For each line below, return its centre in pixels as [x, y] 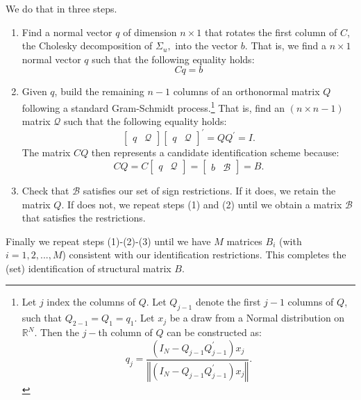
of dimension [150, 32]
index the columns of [91, 302]
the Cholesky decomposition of [87, 45]
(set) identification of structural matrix [89, 268]
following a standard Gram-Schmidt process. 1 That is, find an [153, 106]
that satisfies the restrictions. [84, 218]
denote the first [228, 302]
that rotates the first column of [271, 32]
